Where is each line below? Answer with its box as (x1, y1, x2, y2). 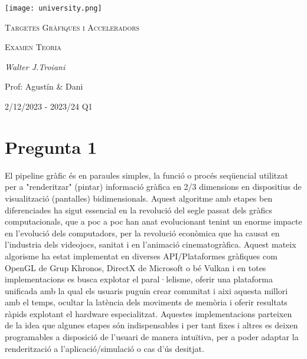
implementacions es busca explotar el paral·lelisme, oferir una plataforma (5, 273, 273, 285)
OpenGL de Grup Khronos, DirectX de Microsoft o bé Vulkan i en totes (5, 261, 266, 274)
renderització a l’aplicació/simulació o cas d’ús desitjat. (5, 342, 204, 354)
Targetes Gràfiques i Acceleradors (5, 21, 140, 33)
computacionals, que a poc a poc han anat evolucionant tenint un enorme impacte (5, 215, 302, 228)
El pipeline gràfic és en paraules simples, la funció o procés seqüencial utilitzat (5, 169, 288, 181)
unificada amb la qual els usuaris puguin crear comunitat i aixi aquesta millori (5, 284, 288, 297)
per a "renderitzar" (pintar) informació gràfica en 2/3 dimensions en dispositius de (5, 180, 302, 193)
